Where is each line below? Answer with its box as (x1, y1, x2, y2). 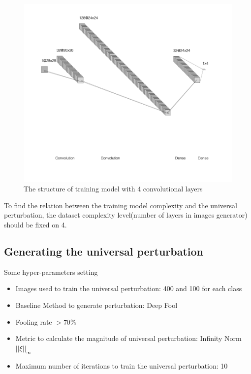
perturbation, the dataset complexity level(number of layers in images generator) (4, 210, 248, 220)
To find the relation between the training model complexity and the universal (4, 200, 237, 210)
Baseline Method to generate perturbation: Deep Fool (15, 300, 178, 310)
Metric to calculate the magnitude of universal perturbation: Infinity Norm (15, 333, 242, 343)
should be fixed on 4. (4, 220, 67, 230)
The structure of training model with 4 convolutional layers (24, 184, 203, 194)
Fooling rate (15, 316, 52, 327)
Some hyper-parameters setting (4, 266, 98, 277)
